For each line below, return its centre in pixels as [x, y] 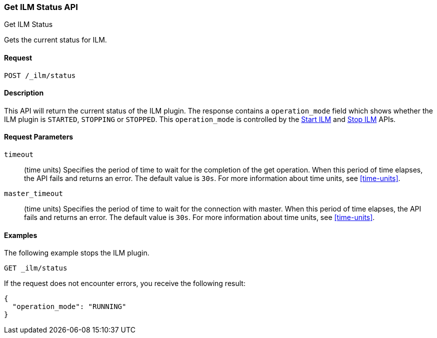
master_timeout [34, 194]
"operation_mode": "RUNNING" [69, 307]
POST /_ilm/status [40, 75]
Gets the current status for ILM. [55, 40]
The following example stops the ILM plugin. [77, 253]
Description [24, 93]
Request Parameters [39, 137]
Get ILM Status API [41, 7]
